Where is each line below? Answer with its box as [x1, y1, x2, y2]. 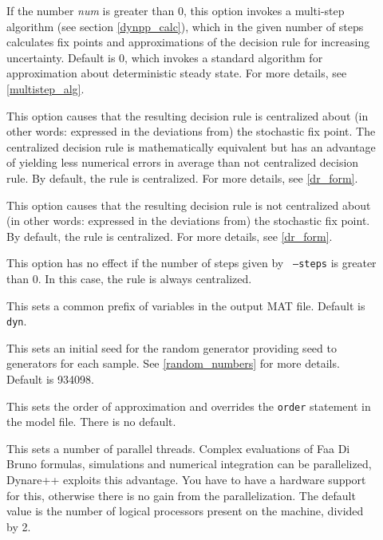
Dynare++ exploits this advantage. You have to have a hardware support [6, 471, 366, 488]
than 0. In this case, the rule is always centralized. [6, 270, 252, 286]
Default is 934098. [6, 371, 94, 387]
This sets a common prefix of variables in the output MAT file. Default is [6, 297, 365, 313]
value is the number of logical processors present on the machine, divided [6, 503, 364, 519]
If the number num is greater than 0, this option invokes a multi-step [6, 2, 345, 18]
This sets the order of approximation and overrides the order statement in [6, 397, 371, 414]
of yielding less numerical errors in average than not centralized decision [6, 154, 359, 171]
